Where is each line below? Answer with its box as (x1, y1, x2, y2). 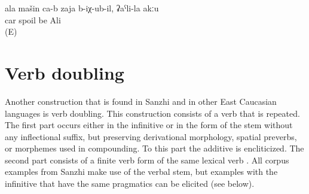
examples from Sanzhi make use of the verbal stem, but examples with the (5, 165, 278, 178)
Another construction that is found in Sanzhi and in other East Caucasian (5, 95, 277, 107)
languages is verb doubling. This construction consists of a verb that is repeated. (5, 107, 300, 119)
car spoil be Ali (5, 13, 61, 26)
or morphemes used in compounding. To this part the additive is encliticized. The (5, 142, 304, 154)
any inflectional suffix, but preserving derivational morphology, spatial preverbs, (5, 130, 297, 143)
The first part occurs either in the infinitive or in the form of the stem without (5, 119, 293, 131)
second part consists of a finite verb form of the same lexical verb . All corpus (5, 153, 289, 166)
